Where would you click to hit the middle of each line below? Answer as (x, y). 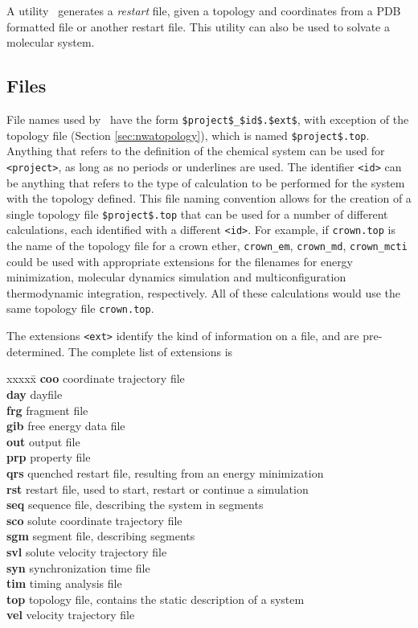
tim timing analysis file (64, 583)
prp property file (49, 457)
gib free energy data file (66, 426)
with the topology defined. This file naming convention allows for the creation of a (209, 198)
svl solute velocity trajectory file (87, 551)
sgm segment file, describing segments (101, 536)
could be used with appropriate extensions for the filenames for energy (180, 261)
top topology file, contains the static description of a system (156, 599)
